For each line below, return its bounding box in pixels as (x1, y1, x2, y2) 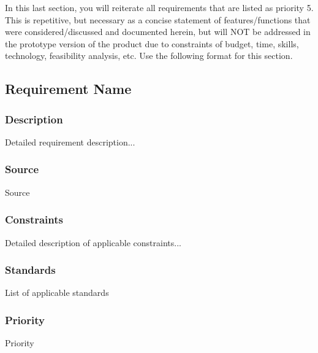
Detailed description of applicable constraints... (5, 236, 181, 249)
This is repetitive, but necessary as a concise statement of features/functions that (5, 13, 311, 26)
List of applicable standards (5, 286, 109, 299)
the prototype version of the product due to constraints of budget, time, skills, (5, 37, 299, 50)
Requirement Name (5, 79, 132, 98)
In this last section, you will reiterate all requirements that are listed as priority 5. (5, 1, 314, 14)
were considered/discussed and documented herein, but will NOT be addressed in (5, 25, 311, 38)
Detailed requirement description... (5, 135, 135, 148)
